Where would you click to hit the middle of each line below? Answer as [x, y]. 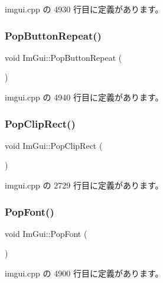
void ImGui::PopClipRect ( [54, 145]
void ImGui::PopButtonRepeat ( [63, 57]
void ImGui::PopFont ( [46, 233]
